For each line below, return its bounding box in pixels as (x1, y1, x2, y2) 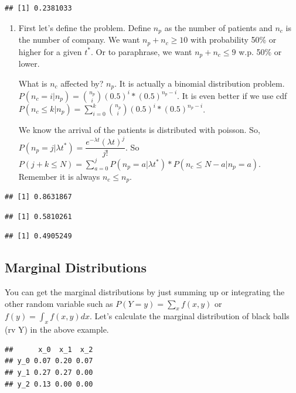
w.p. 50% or (239, 45, 282, 57)
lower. (18, 57, 40, 69)
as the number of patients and (164, 21, 273, 33)
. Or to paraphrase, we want (91, 45, 192, 57)
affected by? (60, 77, 104, 89)
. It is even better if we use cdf (177, 89, 287, 101)
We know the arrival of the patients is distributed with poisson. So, (18, 124, 260, 135)
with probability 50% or (190, 33, 277, 46)
